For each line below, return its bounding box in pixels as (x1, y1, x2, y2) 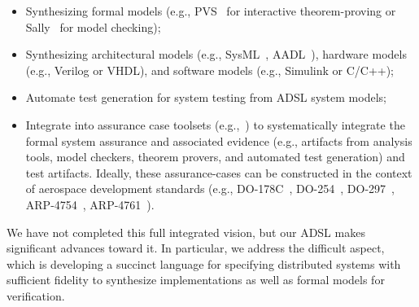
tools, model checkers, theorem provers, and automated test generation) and (25, 148, 405, 165)
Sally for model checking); (25, 18, 161, 35)
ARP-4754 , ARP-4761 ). (25, 195, 155, 213)
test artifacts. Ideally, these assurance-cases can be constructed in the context (25, 164, 412, 181)
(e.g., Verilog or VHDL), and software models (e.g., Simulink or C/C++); (25, 61, 395, 78)
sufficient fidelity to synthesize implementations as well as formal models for (7, 271, 385, 288)
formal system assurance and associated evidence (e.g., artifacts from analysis (25, 132, 412, 149)
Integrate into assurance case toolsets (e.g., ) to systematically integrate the (25, 116, 405, 133)
